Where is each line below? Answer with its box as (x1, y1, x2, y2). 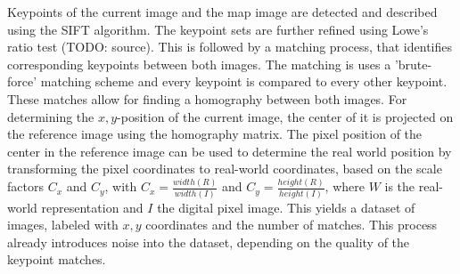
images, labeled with (7, 215, 119, 234)
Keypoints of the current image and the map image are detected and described (7, 3, 438, 20)
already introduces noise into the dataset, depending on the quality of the (7, 232, 410, 251)
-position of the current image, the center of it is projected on (117, 107, 454, 125)
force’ (7, 72, 37, 91)
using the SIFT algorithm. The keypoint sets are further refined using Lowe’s (7, 20, 429, 38)
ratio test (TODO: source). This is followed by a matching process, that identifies (7, 37, 452, 56)
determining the (7, 107, 94, 125)
